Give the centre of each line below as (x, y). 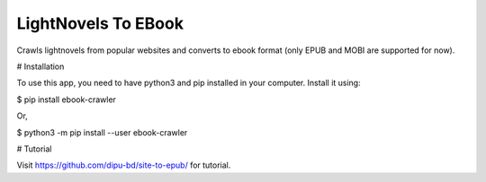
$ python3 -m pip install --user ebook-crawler (102, 132)
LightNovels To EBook (100, 23)
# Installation (40, 66)
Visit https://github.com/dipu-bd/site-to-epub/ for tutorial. (124, 165)
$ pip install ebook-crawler (67, 100)
